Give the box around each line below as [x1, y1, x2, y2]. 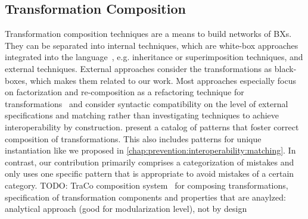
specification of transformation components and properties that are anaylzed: [5, 190, 286, 203]
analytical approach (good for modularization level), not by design [5, 202, 247, 215]
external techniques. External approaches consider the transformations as [5, 62, 272, 74]
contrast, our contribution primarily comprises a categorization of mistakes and [5, 155, 294, 168]
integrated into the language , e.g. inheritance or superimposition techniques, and [5, 51, 303, 63]
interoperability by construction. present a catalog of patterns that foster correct [5, 120, 299, 133]
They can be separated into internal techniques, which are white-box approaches [5, 39, 298, 51]
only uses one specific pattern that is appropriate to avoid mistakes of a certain [5, 167, 294, 180]
